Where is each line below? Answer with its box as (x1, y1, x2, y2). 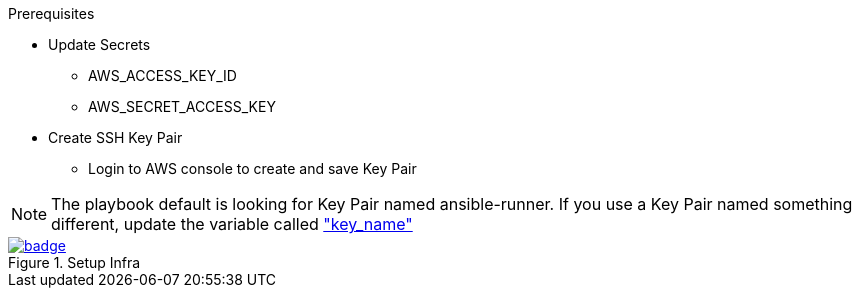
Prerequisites (8, 5, 95, 22)
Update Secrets (48, 36, 151, 53)
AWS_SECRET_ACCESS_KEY (88, 98, 276, 115)
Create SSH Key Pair (48, 129, 183, 146)
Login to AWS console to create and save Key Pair (88, 160, 417, 177)
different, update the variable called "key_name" (51, 214, 413, 234)
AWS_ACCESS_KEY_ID (88, 67, 237, 84)
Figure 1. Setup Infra (8, 254, 141, 271)
